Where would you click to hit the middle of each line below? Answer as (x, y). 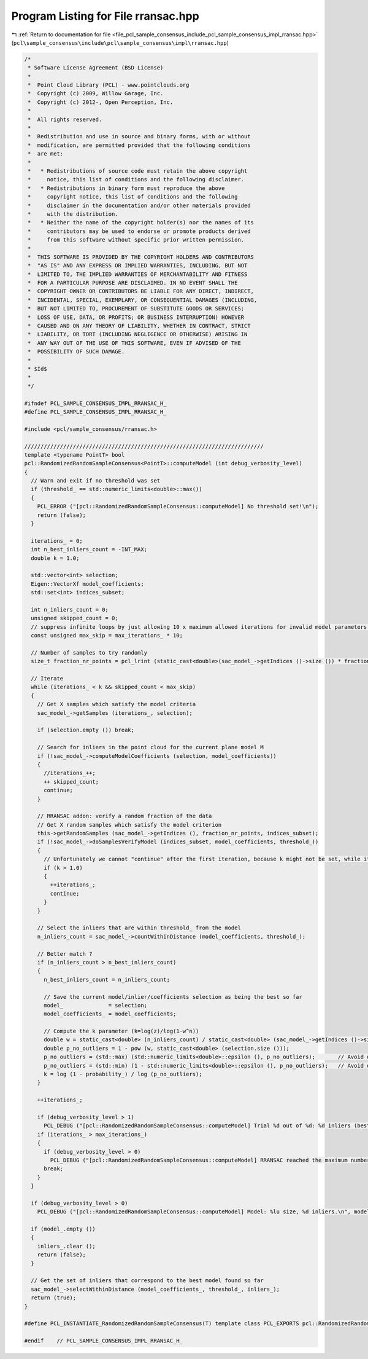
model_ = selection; (95, 1005)
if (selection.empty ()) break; (86, 730)
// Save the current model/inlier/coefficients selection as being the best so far (173, 997)
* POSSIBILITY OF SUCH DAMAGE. (76, 352)
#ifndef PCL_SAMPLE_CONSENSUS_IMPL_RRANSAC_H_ (95, 403)
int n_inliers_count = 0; (70, 609)
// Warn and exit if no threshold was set (96, 481)
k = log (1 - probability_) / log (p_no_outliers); (123, 1074)
